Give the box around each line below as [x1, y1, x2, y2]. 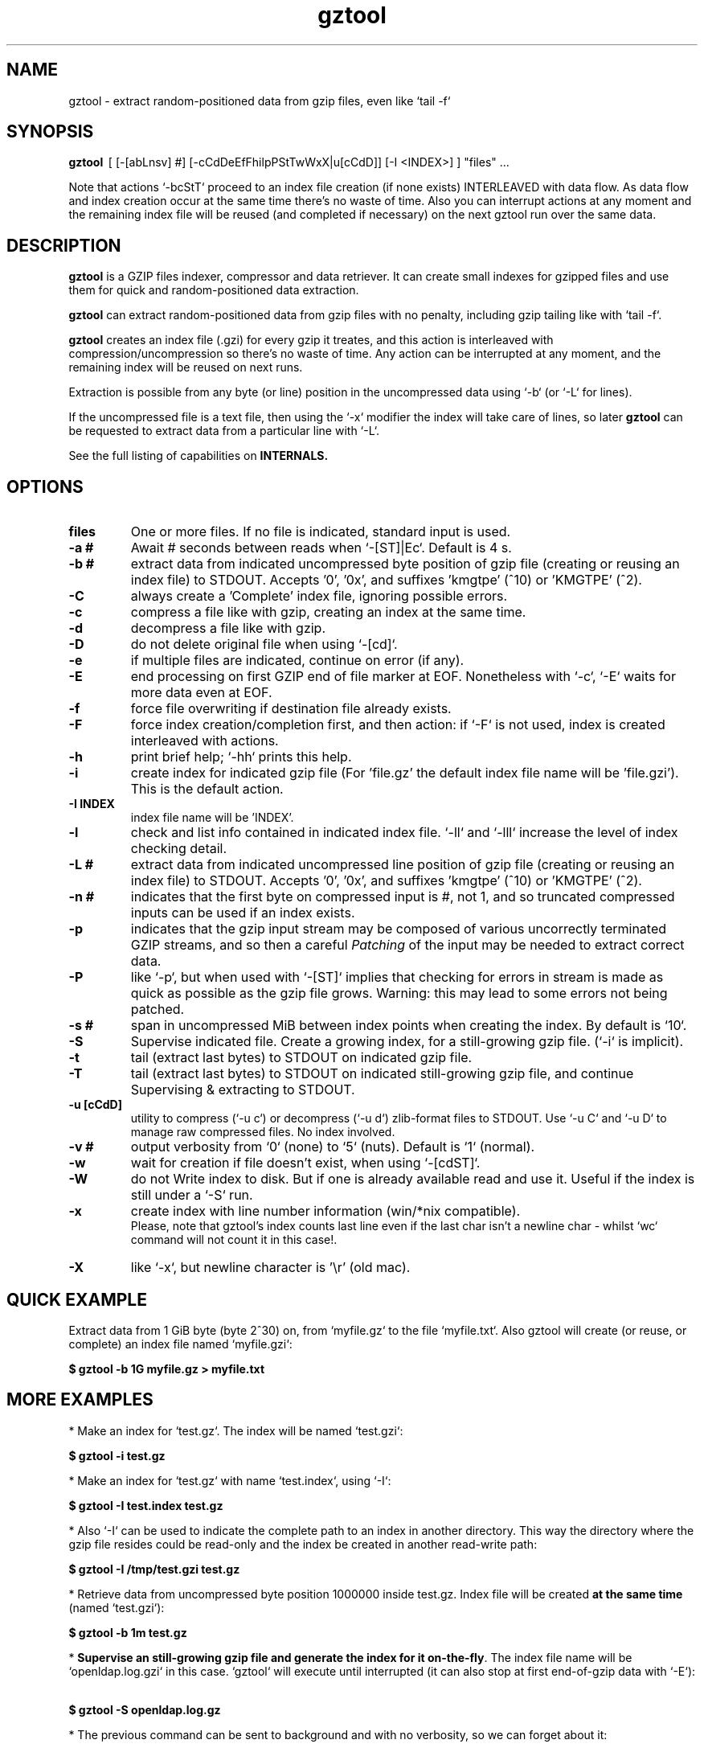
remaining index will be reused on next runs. [68, 360, 303, 375]
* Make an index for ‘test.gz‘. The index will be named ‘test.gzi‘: [68, 1423, 403, 1438]
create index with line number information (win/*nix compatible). [130, 1203, 521, 1220]
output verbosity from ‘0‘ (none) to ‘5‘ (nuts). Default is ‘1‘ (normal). [130, 1139, 535, 1155]
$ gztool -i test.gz [68, 1448, 166, 1463]
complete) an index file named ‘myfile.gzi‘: [68, 1336, 293, 1351]
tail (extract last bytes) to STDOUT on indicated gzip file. [130, 1049, 473, 1066]
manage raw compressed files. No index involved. [130, 1125, 395, 1139]
